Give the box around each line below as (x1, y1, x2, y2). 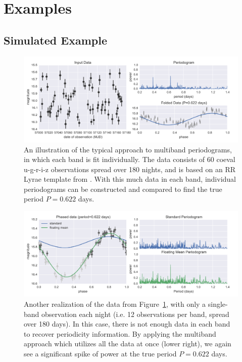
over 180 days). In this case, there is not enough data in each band (24, 318, 230, 329)
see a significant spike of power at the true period (24, 348, 177, 358)
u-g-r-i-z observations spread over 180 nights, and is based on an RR (24, 164, 236, 174)
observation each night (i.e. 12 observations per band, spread (41, 308, 229, 319)
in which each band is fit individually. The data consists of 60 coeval (24, 154, 235, 165)
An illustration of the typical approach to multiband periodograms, (24, 144, 232, 154)
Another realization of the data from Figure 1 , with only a (24, 299, 206, 309)
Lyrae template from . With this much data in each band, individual (24, 174, 236, 184)
